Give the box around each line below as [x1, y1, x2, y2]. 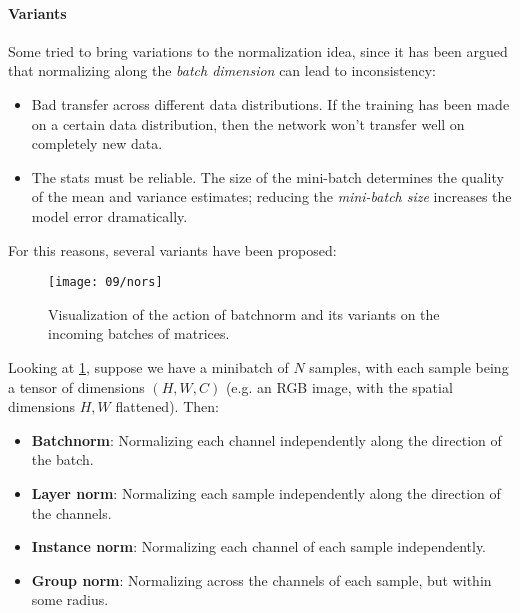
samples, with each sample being [309, 356, 509, 377]
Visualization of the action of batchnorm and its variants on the [48, 303, 440, 324]
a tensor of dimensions [8, 376, 145, 397]
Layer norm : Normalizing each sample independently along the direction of [31, 482, 501, 503]
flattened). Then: [115, 396, 219, 417]
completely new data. [31, 133, 163, 154]
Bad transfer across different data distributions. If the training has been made [31, 93, 510, 114]
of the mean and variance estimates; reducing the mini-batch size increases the [31, 186, 512, 207]
